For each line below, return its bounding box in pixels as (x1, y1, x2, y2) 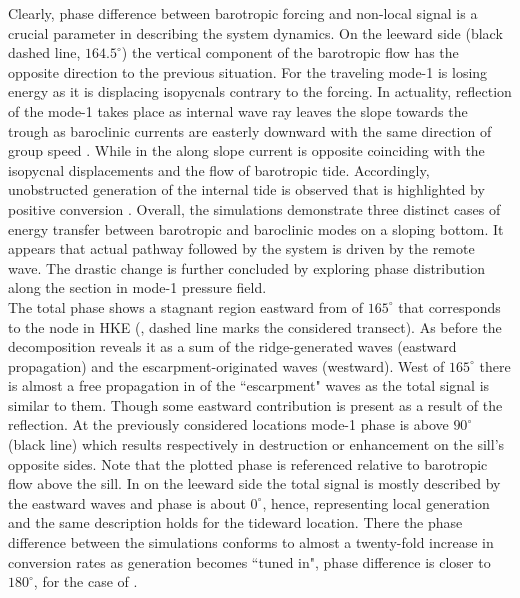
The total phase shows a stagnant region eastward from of (8, 296, 364, 317)
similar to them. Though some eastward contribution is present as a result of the (8, 394, 503, 415)
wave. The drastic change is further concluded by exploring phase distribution (8, 257, 485, 278)
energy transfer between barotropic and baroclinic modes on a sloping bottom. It (8, 218, 504, 239)
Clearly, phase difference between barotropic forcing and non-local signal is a (8, 3, 478, 23)
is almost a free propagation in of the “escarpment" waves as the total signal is (8, 375, 490, 396)
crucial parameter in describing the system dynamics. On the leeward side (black (8, 22, 503, 43)
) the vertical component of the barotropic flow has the (121, 42, 459, 63)
